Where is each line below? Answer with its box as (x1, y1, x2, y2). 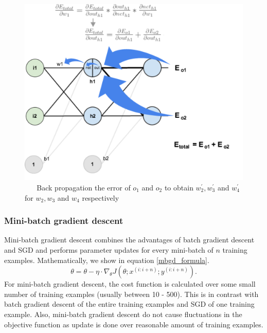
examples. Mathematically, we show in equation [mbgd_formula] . (4, 254, 209, 265)
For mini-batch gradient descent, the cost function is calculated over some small (4, 278, 256, 289)
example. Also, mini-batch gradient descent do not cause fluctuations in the (4, 308, 242, 319)
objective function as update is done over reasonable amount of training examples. (4, 319, 263, 329)
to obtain (164, 182, 193, 193)
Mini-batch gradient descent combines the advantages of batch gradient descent (4, 234, 255, 245)
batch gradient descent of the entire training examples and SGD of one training (4, 299, 255, 309)
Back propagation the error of (37, 182, 131, 193)
